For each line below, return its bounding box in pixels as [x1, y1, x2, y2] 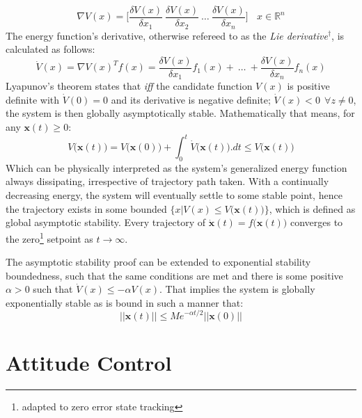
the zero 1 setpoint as [6, 229, 93, 246]
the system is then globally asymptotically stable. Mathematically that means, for [6, 106, 355, 120]
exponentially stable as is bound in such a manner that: [6, 295, 244, 310]
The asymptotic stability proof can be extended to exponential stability [6, 255, 311, 269]
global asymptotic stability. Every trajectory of [6, 215, 206, 230]
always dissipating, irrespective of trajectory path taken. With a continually [6, 174, 329, 188]
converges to [290, 215, 343, 230]
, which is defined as [269, 201, 356, 216]
